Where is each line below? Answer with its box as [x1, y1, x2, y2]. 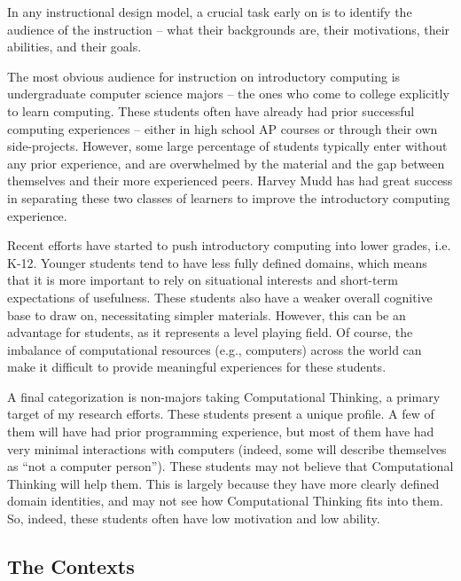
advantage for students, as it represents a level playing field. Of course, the [7, 323, 413, 342]
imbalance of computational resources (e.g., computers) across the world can [7, 340, 422, 358]
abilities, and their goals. [7, 37, 142, 56]
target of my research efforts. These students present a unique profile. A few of [7, 404, 434, 423]
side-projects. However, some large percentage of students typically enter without [7, 137, 448, 155]
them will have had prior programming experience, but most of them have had [7, 422, 434, 441]
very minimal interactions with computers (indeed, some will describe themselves [7, 439, 447, 458]
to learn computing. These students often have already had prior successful [7, 101, 415, 120]
